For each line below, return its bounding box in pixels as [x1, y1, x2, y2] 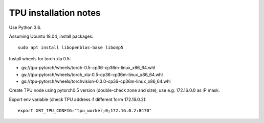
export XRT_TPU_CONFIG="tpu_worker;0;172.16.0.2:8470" [18, 108, 152, 114]
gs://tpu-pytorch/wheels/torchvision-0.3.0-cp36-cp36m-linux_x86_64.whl [21, 78, 171, 84]
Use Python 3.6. [9, 25, 42, 30]
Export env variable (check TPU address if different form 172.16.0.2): [9, 96, 147, 102]
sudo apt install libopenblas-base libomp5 [18, 45, 124, 50]
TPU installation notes [9, 7, 101, 18]
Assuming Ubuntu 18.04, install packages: [9, 33, 94, 39]
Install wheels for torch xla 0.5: [9, 55, 71, 61]
